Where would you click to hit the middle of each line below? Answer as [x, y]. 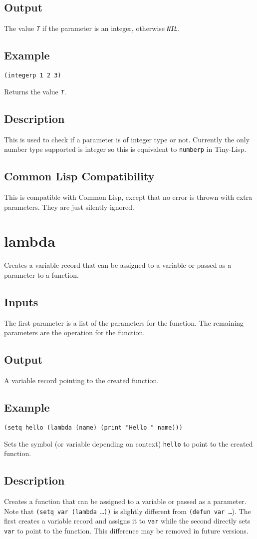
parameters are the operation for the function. [75, 332]
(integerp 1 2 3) [33, 76]
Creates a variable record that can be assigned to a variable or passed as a [118, 265]
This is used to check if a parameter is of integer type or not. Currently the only [127, 139]
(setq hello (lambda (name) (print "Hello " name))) [93, 427]
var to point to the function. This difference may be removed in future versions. [126, 530]
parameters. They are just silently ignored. [69, 207]
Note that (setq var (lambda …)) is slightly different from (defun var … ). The [128, 511]
